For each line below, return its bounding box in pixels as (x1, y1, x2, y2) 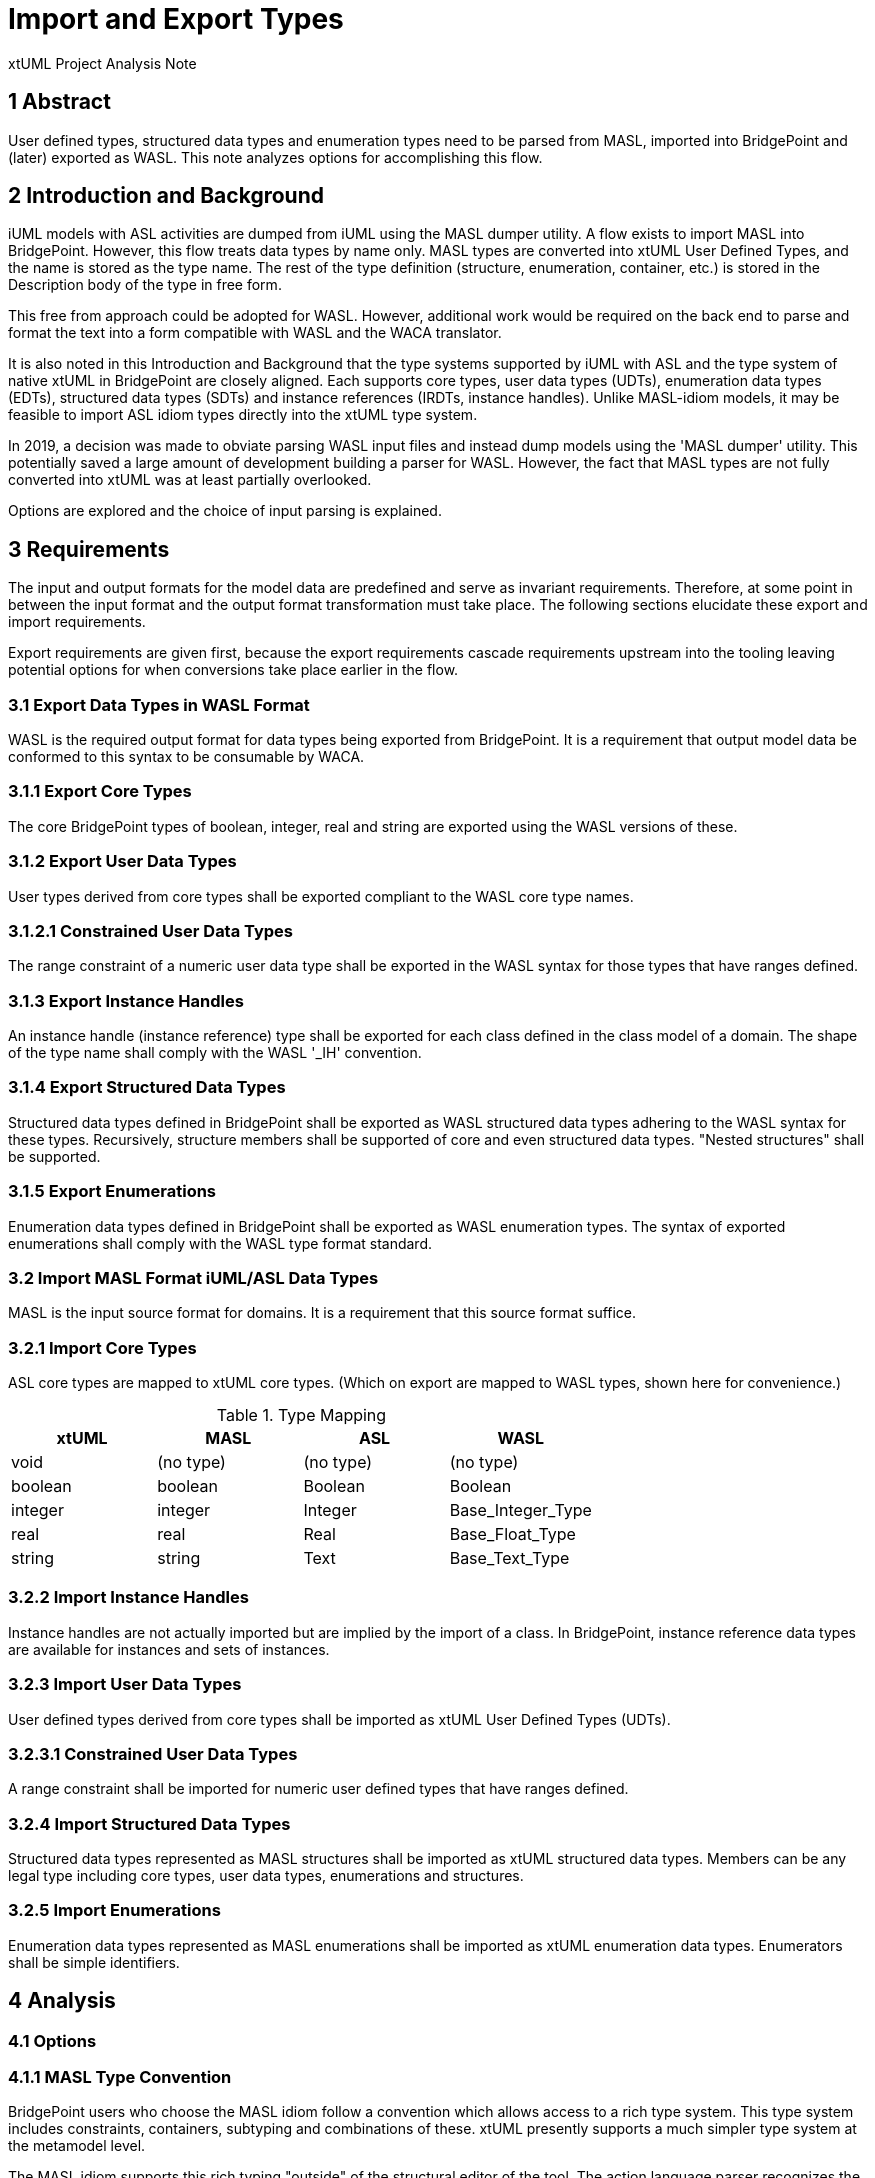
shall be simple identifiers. (8, 1953, 180, 1971)
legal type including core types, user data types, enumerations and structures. (8, 1867, 524, 1885)
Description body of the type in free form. (8, 276, 282, 294)
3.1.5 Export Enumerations (8, 1181, 217, 1202)
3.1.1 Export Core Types (8, 781, 192, 802)
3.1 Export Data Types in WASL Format (8, 694, 310, 715)
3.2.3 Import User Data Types (8, 1674, 242, 1695)
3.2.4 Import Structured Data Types (8, 1813, 291, 1834)
